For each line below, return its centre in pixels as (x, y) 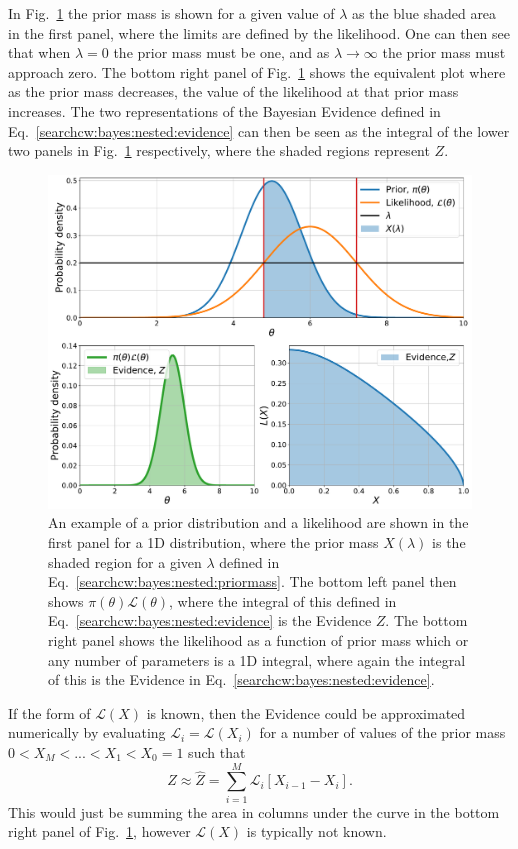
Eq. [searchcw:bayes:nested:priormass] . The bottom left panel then (252, 581)
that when (39, 52)
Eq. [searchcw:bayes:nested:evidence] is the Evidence (210, 620)
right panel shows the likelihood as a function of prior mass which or (258, 640)
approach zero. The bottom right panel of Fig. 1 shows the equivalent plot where (257, 71)
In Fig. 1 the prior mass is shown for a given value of (171, 13)
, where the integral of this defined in (283, 600)
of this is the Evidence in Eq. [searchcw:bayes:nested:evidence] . (241, 679)
